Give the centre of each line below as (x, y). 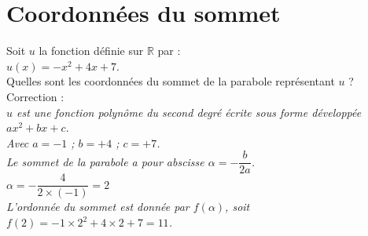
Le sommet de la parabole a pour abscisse (105, 161)
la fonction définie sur (91, 51)
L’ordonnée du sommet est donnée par (98, 207)
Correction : (35, 96)
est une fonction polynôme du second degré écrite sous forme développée (189, 112)
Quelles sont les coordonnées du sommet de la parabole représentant (171, 81)
